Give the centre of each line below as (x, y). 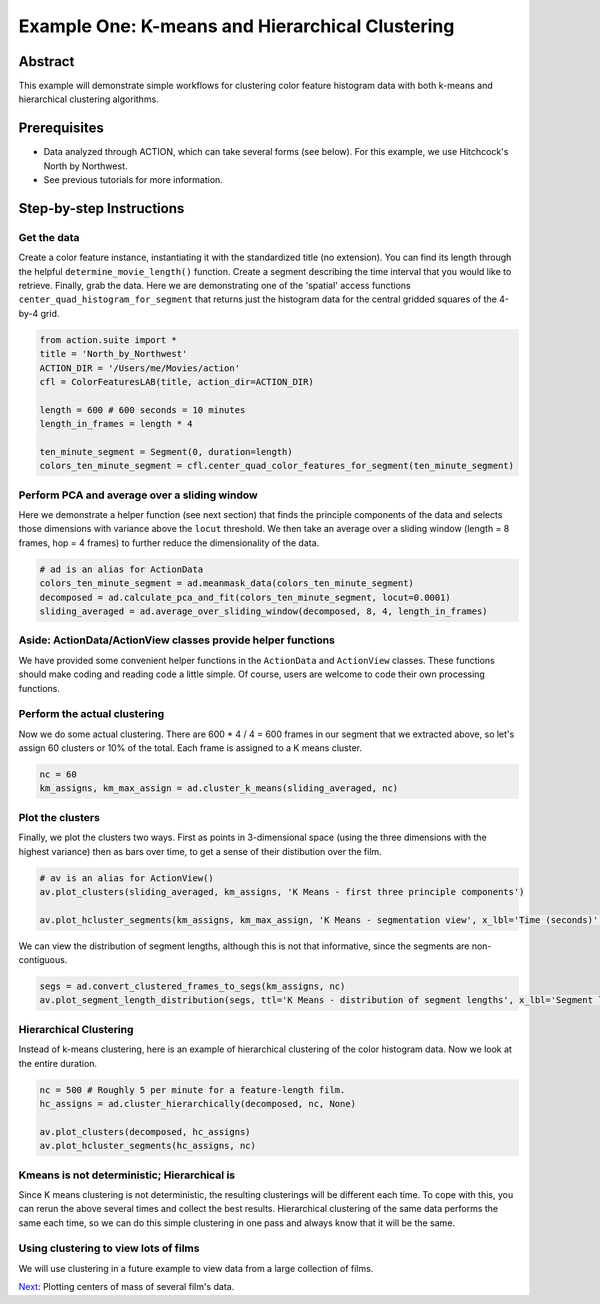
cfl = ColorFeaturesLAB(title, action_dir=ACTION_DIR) (176, 382)
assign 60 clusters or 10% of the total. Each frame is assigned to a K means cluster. (190, 748)
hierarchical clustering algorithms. (88, 99)
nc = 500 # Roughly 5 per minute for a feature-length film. (192, 1089)
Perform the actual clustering (91, 714)
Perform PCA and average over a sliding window (138, 495)
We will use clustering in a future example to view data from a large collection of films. (196, 1268)
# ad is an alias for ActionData (121, 569)
